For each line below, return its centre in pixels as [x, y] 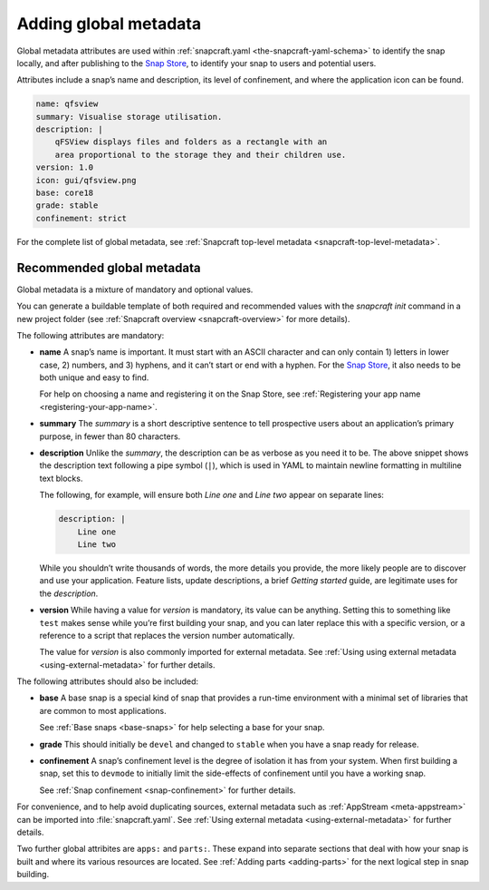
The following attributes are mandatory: [91, 335]
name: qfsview [67, 104]
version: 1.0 [65, 167]
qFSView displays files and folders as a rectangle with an [191, 142]
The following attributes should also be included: [108, 681]
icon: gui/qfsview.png [86, 180]
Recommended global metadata [109, 268]
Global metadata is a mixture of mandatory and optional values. [135, 289]
